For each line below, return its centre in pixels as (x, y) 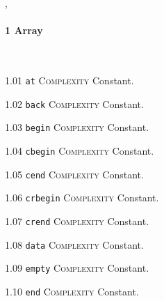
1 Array (24, 30)
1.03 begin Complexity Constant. (77, 127)
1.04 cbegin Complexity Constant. (80, 150)
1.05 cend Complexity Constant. (74, 174)
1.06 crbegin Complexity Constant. (82, 198)
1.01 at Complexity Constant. (69, 80)
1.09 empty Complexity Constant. (77, 268)
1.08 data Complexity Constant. (74, 244)
